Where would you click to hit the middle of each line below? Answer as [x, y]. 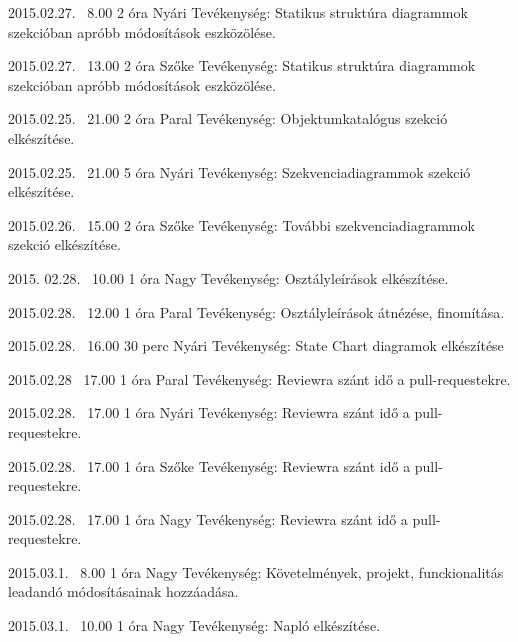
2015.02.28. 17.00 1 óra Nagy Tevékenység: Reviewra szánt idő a [208, 518]
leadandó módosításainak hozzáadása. [123, 591]
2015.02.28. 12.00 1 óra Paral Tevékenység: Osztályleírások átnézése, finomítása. [256, 311]
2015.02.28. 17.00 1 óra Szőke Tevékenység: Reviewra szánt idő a [209, 465]
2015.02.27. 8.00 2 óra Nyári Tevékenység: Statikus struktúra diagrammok [238, 12]
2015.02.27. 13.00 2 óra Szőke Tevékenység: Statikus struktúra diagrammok [242, 65]
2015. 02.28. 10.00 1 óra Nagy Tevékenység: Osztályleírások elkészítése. [228, 277]
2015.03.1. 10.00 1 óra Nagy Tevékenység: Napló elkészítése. [194, 625]
